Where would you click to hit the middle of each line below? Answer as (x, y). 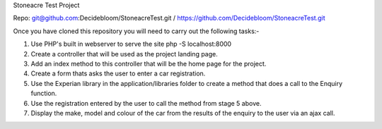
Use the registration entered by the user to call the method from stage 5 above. (146, 103)
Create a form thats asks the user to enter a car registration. (118, 73)
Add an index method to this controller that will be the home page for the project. (149, 63)
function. (44, 93)
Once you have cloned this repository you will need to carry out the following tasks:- (136, 31)
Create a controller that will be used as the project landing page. (125, 54)
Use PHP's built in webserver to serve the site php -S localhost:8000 (131, 44)
